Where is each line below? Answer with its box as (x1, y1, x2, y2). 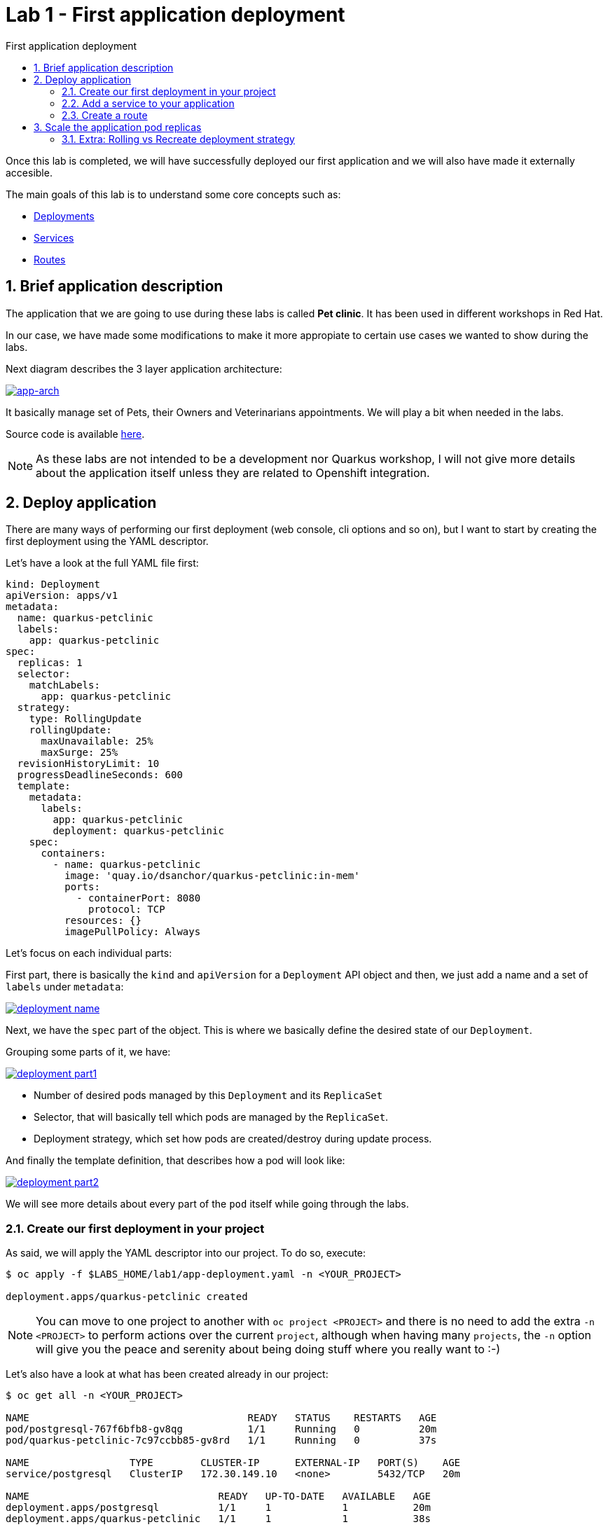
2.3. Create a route (62, 109, 148, 121)
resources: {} (64, 915, 141, 927)
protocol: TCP (88, 904, 165, 915)
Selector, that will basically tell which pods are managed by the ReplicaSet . (34, 1111, 389, 1124)
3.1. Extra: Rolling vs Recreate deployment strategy (62, 132, 295, 145)
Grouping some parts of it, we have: (6, 1046, 171, 1058)
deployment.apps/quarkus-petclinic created (6, 1291, 248, 1303)
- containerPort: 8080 (76, 892, 201, 904)
